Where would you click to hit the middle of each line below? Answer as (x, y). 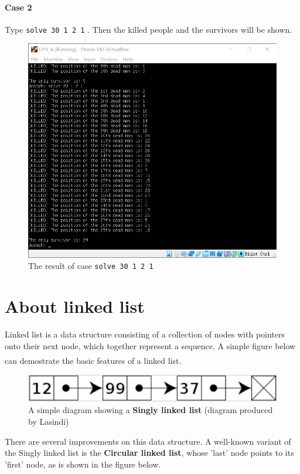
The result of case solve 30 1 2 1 (91, 266)
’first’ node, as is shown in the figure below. (83, 464)
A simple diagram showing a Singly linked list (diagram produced (151, 410)
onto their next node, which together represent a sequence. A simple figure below (150, 345)
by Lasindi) (49, 421)
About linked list (75, 306)
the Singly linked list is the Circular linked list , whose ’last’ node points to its (149, 453)
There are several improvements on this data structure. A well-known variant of (148, 441)
